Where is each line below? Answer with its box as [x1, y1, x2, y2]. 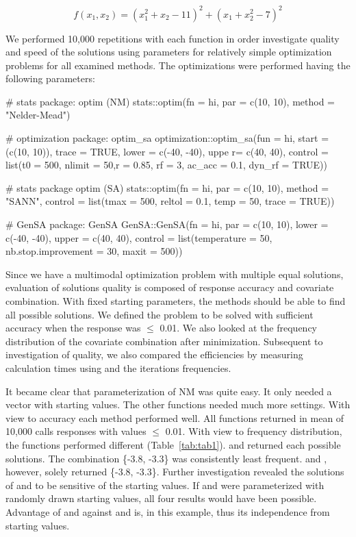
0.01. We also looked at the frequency [160, 321, 317, 335]
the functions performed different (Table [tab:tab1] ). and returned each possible [5, 437, 341, 451]
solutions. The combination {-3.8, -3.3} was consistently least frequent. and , [5, 451, 327, 465]
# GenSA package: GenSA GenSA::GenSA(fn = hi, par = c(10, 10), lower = [5, 217, 329, 232]
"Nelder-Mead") [5, 108, 71, 122]
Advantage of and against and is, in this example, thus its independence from [5, 504, 330, 519]
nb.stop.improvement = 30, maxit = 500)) [5, 244, 183, 258]
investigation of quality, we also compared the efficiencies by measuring [5, 347, 303, 362]
